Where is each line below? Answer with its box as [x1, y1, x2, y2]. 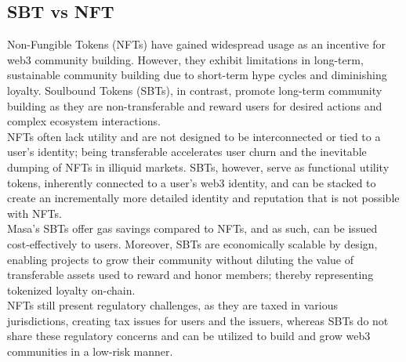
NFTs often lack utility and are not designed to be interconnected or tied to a [7, 128, 381, 144]
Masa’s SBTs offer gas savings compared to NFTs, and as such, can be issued [7, 220, 378, 237]
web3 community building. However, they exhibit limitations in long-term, [7, 51, 364, 67]
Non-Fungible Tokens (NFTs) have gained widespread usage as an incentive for [7, 36, 386, 52]
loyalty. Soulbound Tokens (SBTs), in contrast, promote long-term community [7, 81, 382, 98]
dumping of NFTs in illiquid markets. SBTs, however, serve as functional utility [7, 158, 390, 175]
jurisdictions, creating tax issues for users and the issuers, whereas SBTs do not [7, 312, 389, 328]
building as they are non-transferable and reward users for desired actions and [7, 97, 382, 114]
